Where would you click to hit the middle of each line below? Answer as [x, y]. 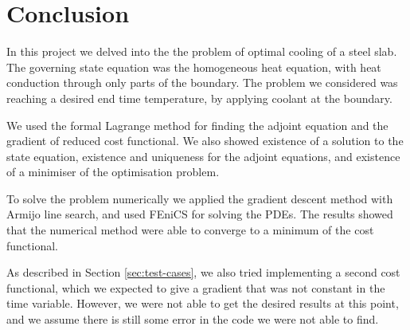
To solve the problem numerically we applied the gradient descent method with [200, 198]
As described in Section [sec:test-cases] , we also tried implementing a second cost [203, 272]
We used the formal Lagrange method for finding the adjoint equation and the [197, 125]
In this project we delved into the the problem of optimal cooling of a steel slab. [202, 51]
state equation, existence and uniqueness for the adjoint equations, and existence [203, 156]
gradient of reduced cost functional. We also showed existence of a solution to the [205, 141]
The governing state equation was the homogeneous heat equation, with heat [194, 67]
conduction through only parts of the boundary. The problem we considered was [202, 82]
